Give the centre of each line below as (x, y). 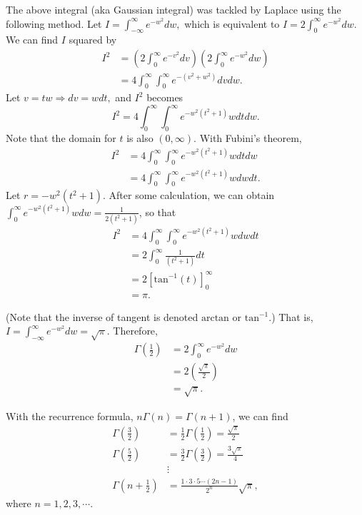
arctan (215, 318)
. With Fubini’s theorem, (248, 138)
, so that (157, 211)
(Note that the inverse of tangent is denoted (102, 316)
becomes (165, 97)
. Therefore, (132, 331)
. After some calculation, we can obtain (189, 195)
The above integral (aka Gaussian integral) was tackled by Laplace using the (174, 9)
